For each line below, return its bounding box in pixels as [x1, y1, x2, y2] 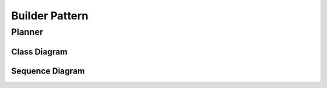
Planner [11, 27, 44, 37]
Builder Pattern [11, 9, 89, 22]
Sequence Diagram [11, 66, 85, 76]
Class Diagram [11, 46, 68, 57]
